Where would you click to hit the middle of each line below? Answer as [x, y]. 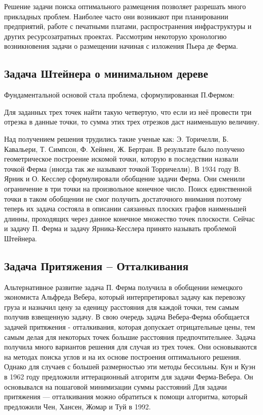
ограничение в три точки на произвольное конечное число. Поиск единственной [128, 188]
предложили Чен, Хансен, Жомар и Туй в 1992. [77, 406]
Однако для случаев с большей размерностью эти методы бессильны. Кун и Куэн [130, 366]
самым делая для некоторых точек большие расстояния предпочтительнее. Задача [130, 337]
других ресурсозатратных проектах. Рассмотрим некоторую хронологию [116, 36]
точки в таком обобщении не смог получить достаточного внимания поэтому [123, 198]
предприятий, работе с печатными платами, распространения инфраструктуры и [128, 26]
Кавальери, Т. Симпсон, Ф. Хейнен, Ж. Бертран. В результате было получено [124, 149]
